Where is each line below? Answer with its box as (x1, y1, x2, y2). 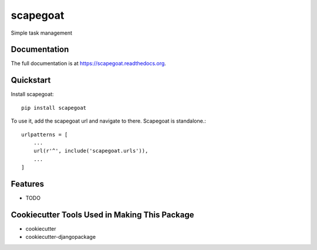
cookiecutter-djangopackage (25, 234, 96, 241)
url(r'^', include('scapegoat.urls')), (33, 147, 149, 154)
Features (11, 179, 44, 189)
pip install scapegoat (21, 104, 87, 111)
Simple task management (11, 29, 73, 36)
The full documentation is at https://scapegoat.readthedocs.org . (11, 60, 167, 67)
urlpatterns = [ (21, 131, 68, 138)
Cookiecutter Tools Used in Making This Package (11, 210, 194, 219)
